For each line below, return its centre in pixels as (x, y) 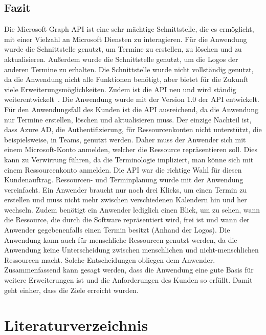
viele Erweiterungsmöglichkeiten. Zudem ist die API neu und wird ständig (120, 89)
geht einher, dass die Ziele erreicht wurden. (71, 290)
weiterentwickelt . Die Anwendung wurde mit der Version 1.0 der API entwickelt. (132, 99)
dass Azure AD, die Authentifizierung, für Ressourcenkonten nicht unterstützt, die (133, 129)
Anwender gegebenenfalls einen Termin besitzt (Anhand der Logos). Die (117, 230)
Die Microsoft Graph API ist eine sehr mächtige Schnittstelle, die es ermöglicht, (129, 29)
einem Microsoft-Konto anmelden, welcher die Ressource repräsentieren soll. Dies (131, 149)
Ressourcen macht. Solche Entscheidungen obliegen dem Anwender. (110, 259)
